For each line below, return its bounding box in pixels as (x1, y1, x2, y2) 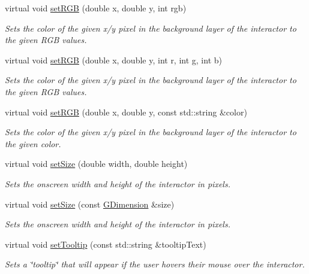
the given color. (5, 137, 61, 150)
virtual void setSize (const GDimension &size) (5, 197, 175, 210)
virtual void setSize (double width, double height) (5, 157, 188, 170)
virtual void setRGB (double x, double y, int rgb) (5, 2, 187, 14)
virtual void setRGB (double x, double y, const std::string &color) (5, 105, 247, 118)
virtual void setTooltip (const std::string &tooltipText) (5, 238, 206, 250)
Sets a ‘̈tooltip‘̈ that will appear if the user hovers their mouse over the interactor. (5, 258, 305, 270)
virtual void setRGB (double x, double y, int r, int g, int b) (5, 53, 222, 66)
